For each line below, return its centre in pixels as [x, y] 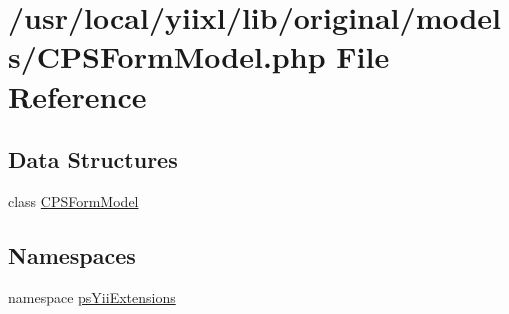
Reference [77, 95]
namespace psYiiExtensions [92, 296]
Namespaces [72, 254]
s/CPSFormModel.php [167, 56]
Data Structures [93, 159]
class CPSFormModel [73, 200]
